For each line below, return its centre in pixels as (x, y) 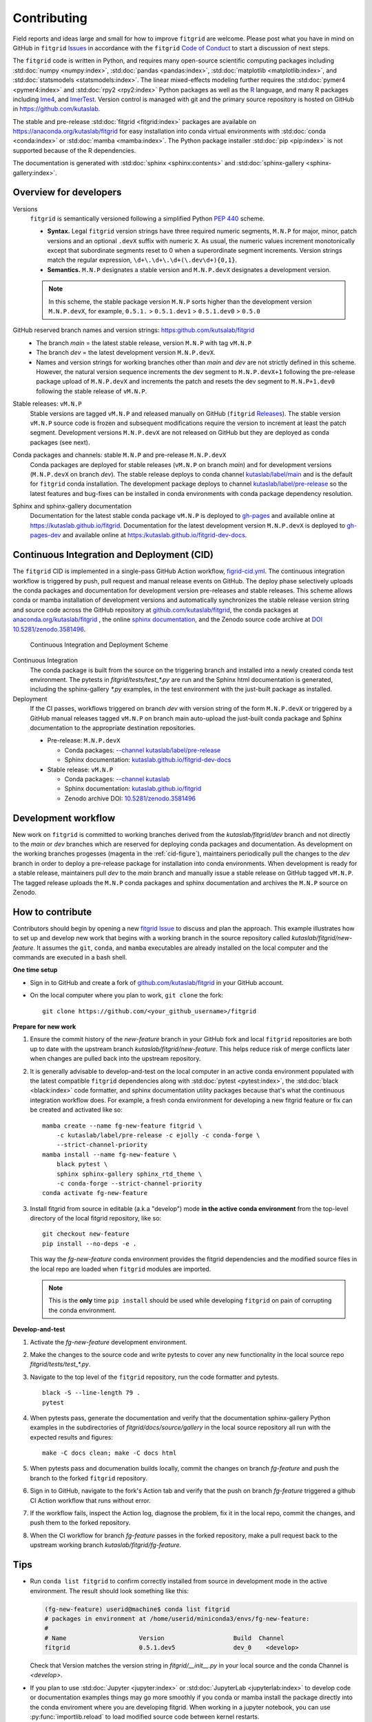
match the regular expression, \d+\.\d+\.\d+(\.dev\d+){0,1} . (142, 260)
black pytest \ (82, 1164)
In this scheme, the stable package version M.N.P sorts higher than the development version (180, 301)
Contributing (50, 18)
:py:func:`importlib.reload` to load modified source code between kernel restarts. (145, 1716)
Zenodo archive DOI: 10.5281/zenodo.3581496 (130, 798)
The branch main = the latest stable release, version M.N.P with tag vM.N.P (144, 343)
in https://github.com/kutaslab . (56, 109)
